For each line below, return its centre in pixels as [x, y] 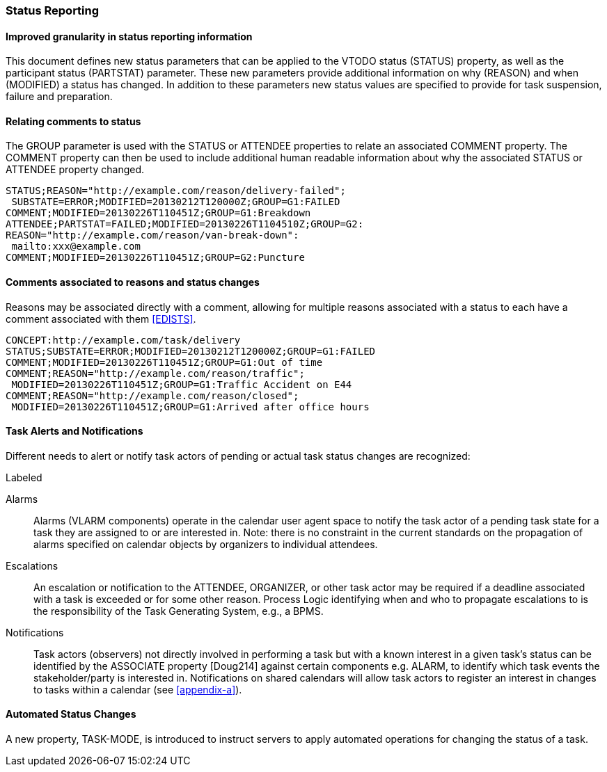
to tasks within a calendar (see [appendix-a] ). [138, 689]
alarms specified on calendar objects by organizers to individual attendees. [206, 544]
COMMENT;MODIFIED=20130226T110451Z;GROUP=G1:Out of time [164, 362]
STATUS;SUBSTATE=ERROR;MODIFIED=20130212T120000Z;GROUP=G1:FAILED [191, 351]
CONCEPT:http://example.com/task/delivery [123, 340]
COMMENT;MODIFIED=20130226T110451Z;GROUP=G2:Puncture [155, 258]
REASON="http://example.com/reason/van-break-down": [152, 235]
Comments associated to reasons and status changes [133, 282]
